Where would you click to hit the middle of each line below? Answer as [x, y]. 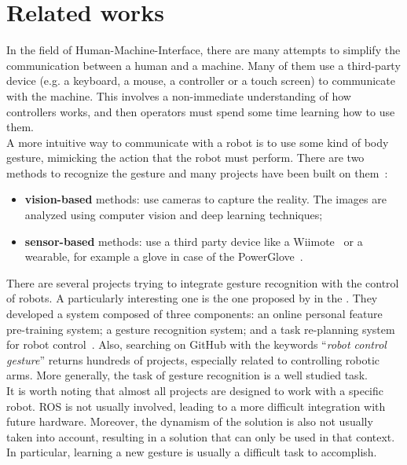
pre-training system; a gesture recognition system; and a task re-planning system [201, 329]
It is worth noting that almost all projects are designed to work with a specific [195, 390]
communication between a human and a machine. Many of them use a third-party [203, 65]
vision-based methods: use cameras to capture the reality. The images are [205, 199]
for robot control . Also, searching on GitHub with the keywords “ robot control [196, 344]
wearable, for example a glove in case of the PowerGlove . [164, 256]
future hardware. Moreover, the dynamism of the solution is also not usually [190, 421]
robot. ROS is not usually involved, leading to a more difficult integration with [196, 406]
